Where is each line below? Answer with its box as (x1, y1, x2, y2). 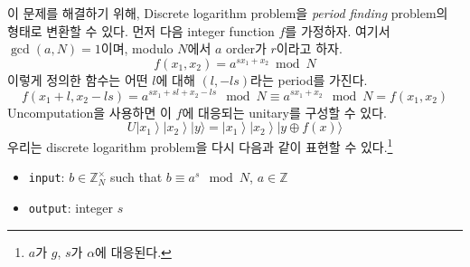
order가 (226, 39, 267, 58)
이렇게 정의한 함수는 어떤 (7, 70, 148, 89)
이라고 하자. (276, 39, 343, 58)
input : (28, 167, 65, 186)
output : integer (28, 198, 113, 217)
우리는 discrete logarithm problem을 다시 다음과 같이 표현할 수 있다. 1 (7, 135, 393, 156)
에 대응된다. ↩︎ (95, 242, 172, 261)
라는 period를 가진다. (250, 70, 368, 89)
